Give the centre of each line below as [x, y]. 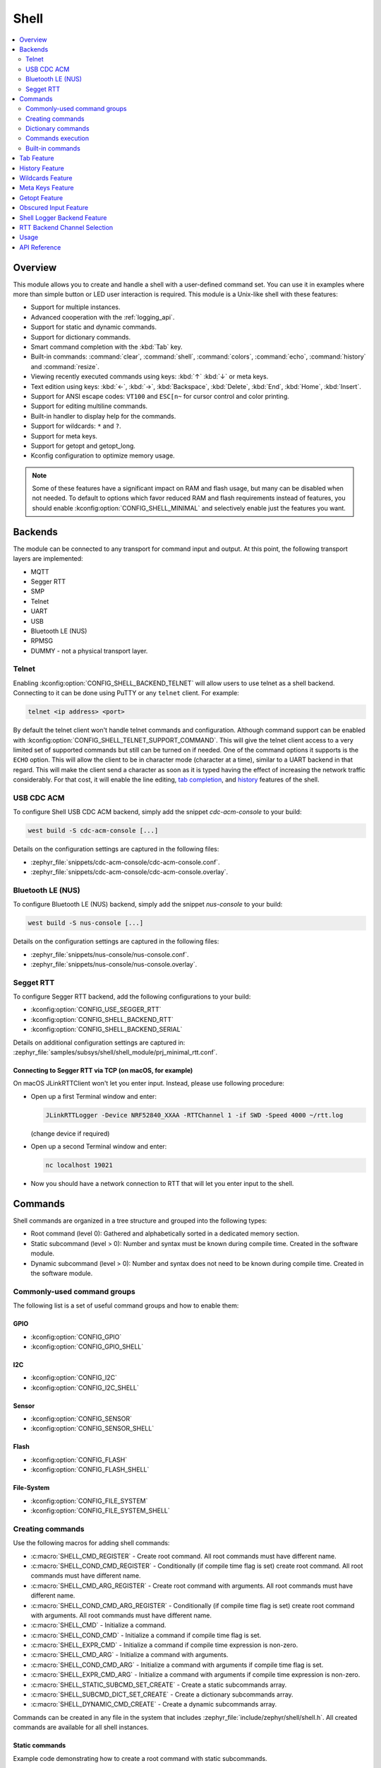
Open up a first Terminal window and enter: [93, 1096]
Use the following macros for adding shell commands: [91, 1543]
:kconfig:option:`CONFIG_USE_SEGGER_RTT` [96, 1010]
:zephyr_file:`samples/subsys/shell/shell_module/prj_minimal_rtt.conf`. [115, 1052]
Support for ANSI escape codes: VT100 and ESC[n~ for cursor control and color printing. [160, 396]
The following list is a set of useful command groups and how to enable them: [126, 1305]
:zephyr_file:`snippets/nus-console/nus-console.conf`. [110, 954]
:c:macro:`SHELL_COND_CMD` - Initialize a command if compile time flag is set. [146, 1635]
